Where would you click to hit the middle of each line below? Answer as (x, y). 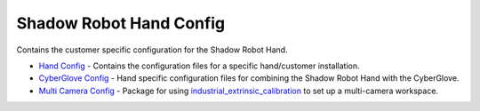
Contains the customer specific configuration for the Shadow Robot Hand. (152, 50)
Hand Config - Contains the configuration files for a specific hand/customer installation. (199, 66)
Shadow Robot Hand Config (121, 23)
